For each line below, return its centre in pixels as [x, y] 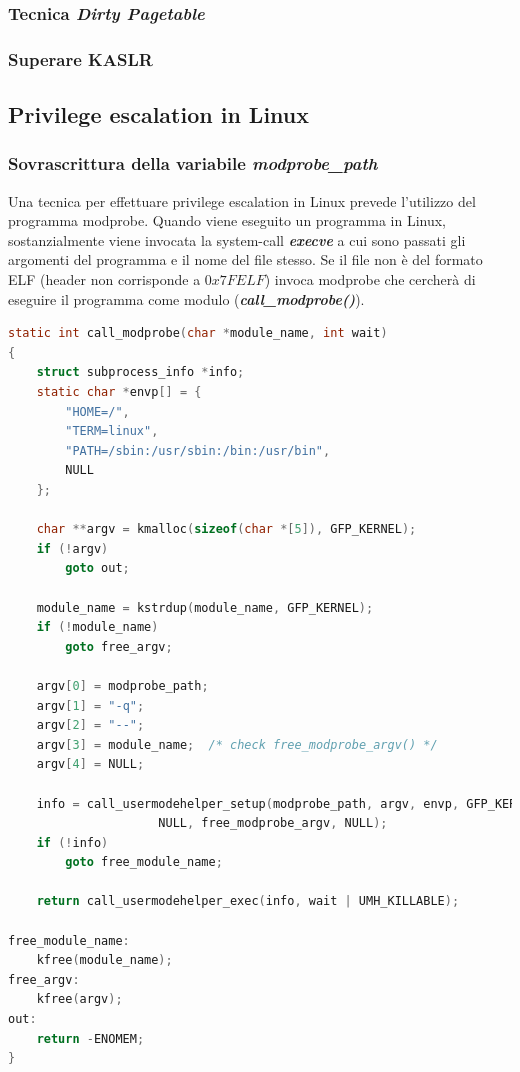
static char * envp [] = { [119, 392]
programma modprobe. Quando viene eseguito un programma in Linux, [227, 220]
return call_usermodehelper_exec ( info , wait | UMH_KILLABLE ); [248, 901]
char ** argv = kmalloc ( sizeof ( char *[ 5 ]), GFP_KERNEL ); [226, 529]
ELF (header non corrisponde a [104, 279]
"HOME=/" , [97, 411]
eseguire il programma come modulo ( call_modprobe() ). [186, 298]
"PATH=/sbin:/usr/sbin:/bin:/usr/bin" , [198, 450]
